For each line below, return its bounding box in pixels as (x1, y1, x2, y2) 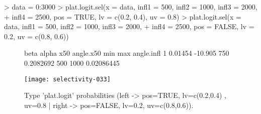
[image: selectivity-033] (24, 75, 111, 83)
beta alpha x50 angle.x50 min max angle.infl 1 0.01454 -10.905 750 (24, 48, 229, 58)
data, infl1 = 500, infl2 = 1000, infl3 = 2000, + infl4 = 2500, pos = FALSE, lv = (4, 21, 254, 32)
